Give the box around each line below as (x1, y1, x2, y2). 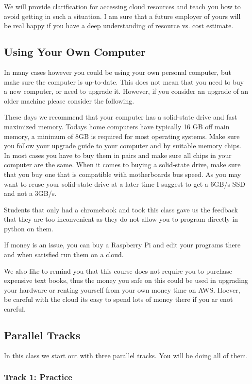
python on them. (4, 223, 53, 233)
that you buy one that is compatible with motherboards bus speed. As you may (4, 169, 241, 179)
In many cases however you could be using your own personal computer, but (4, 67, 231, 77)
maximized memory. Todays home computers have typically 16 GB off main (4, 121, 230, 131)
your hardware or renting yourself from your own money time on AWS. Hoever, (4, 284, 240, 295)
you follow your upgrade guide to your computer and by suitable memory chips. (4, 140, 241, 151)
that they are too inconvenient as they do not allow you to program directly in (4, 214, 238, 224)
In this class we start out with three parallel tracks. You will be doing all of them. (4, 350, 248, 360)
